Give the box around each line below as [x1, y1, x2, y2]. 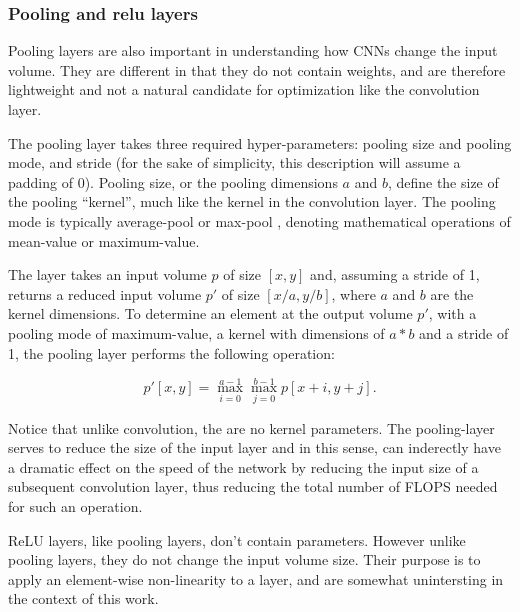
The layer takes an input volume [8, 264, 207, 285]
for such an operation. [8, 495, 143, 516]
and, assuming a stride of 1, [310, 264, 480, 285]
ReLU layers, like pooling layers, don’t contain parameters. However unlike [8, 529, 466, 550]
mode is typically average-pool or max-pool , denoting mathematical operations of [8, 210, 511, 231]
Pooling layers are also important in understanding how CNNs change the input [8, 40, 498, 61]
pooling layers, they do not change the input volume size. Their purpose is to [8, 549, 481, 570]
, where [331, 283, 376, 304]
